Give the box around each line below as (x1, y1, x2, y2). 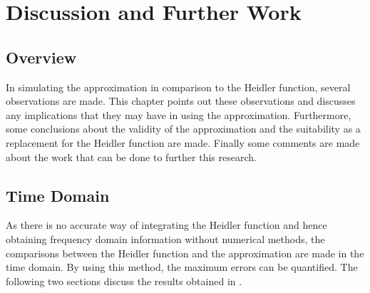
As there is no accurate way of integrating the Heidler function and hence (6, 217, 327, 232)
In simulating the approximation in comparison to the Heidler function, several (6, 79, 351, 94)
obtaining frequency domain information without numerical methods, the (6, 231, 325, 246)
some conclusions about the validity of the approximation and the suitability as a (6, 121, 361, 136)
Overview (6, 46, 77, 68)
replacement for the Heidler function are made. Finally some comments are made (6, 135, 360, 150)
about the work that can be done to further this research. (6, 149, 257, 164)
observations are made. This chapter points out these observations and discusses (6, 93, 356, 108)
